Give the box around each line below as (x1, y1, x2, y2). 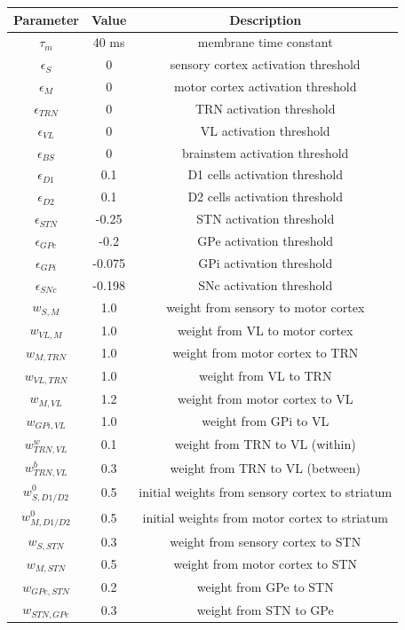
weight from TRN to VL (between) (170, 458, 361, 476)
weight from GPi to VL (202, 412, 330, 430)
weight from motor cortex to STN (173, 555, 358, 573)
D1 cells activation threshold (187, 165, 344, 184)
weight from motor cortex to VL (177, 389, 353, 407)
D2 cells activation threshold (187, 187, 344, 206)
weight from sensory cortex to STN (170, 532, 361, 550)
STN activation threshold (196, 209, 335, 228)
